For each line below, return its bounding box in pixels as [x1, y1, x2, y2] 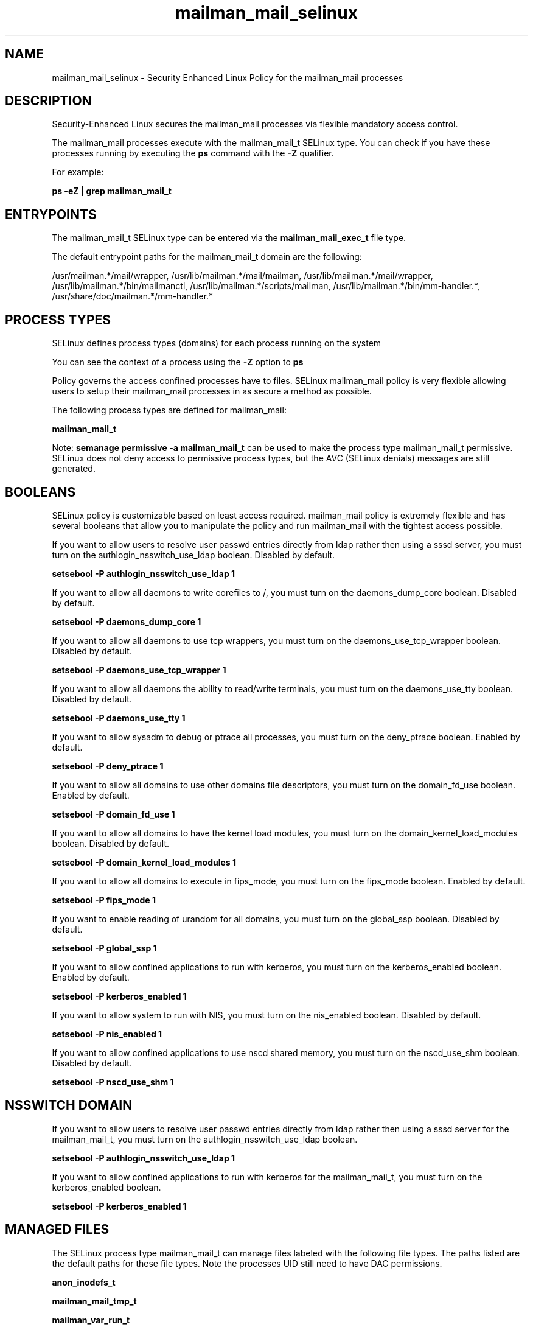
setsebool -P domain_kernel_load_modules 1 [52, 856, 237, 867]
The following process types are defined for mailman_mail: [52, 405, 287, 416]
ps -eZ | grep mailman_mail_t [52, 186, 172, 197]
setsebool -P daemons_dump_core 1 [52, 616, 201, 627]
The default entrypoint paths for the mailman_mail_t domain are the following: [52, 251, 362, 262]
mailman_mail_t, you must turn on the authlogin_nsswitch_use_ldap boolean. [52, 1133, 358, 1144]
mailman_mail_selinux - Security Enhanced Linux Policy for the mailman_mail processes [52, 72, 403, 83]
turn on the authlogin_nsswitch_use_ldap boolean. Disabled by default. [52, 549, 335, 560]
